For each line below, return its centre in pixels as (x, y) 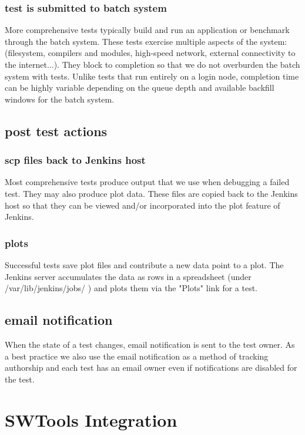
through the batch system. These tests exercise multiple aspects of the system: (146, 41)
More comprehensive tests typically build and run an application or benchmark (147, 30)
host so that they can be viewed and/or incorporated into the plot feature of (143, 205)
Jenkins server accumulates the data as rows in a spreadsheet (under (128, 276)
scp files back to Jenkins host (75, 160)
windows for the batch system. (60, 99)
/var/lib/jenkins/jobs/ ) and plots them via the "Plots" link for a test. (131, 288)
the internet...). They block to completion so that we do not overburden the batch (152, 64)
